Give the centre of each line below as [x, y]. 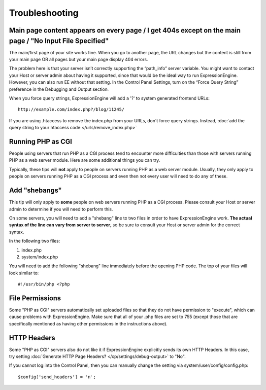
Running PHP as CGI [41, 141]
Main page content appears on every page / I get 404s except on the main [125, 30]
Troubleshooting [44, 13]
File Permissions [35, 298]
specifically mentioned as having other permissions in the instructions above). [88, 323]
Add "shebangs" [35, 191]
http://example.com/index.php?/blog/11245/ [71, 109]
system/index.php [40, 257]
